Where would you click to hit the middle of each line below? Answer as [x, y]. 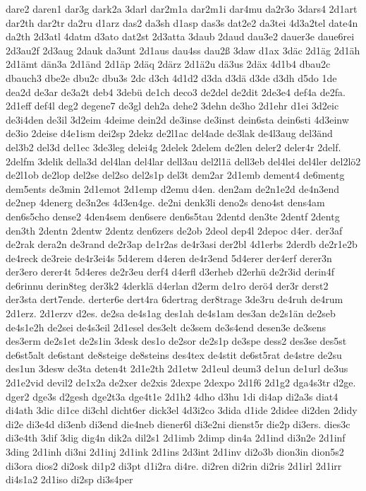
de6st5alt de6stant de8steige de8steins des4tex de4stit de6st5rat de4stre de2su [174, 354]
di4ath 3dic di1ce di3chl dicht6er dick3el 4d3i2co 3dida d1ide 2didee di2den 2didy [182, 410]
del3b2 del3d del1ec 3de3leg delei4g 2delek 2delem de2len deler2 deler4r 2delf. [173, 147]
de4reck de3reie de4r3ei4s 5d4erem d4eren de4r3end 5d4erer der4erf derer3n [169, 258]
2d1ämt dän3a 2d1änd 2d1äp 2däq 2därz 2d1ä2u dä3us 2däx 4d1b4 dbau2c [168, 64]
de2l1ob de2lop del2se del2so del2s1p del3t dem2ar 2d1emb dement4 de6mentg [175, 175]
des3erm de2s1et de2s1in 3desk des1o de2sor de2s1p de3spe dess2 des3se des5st [176, 341]
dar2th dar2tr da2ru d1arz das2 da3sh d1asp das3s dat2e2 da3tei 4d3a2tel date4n [182, 22]
